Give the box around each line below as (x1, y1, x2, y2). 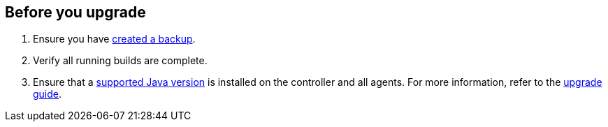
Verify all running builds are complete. (33, 54, 208, 67)
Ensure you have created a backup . (33, 33, 196, 45)
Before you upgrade (5, 3, 146, 21)
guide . (33, 88, 62, 100)
